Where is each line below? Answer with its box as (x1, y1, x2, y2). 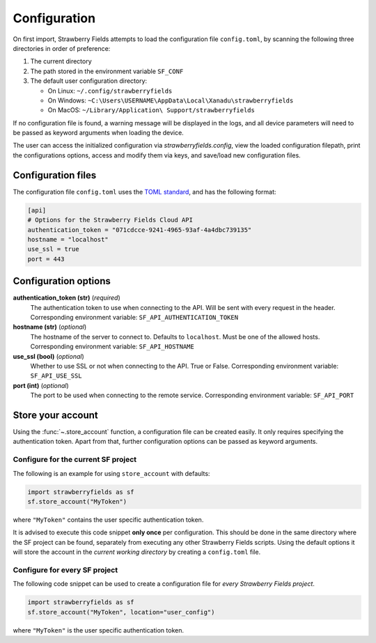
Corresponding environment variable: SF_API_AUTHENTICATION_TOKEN (30, 313, 239, 321)
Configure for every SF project (13, 565, 118, 575)
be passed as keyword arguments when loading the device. (13, 129, 184, 137)
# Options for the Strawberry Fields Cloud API (27, 216, 193, 224)
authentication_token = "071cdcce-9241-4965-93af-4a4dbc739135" (27, 226, 252, 233)
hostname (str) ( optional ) (13, 323, 87, 331)
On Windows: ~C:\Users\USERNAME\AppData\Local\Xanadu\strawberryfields (47, 96, 294, 104)
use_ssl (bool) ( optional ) (13, 352, 85, 360)
